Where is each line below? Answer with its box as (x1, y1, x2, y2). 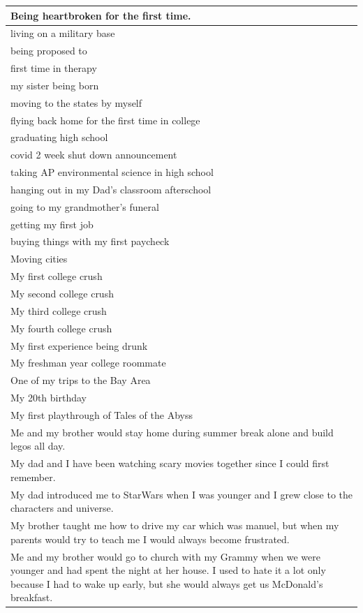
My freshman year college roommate (10, 355, 166, 370)
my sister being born (10, 77, 99, 92)
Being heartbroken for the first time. (10, 8, 191, 22)
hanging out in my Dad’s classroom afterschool (10, 182, 212, 196)
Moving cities (10, 251, 68, 266)
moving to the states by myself (10, 95, 142, 110)
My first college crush (10, 269, 103, 283)
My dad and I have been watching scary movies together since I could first (10, 456, 329, 471)
